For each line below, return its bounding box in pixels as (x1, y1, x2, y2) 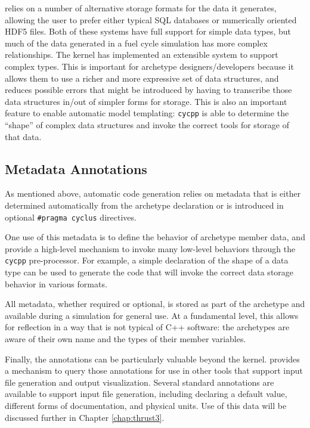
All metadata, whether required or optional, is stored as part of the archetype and (5, 297, 305, 310)
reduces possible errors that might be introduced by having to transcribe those (5, 83, 292, 96)
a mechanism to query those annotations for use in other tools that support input (5, 364, 303, 377)
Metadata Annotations (5, 159, 147, 178)
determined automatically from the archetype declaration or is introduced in (5, 199, 284, 211)
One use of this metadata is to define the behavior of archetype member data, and (5, 231, 305, 243)
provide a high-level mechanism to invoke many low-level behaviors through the (5, 242, 296, 255)
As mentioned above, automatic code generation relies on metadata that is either (5, 187, 301, 200)
